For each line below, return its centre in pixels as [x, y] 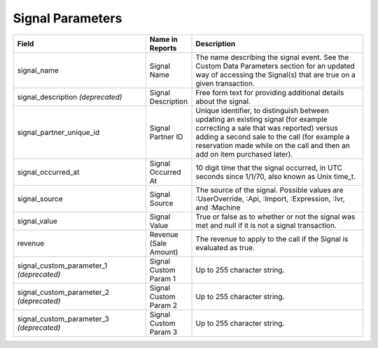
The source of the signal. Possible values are [269, 190]
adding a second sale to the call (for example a [273, 136]
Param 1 [163, 278]
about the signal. [223, 101]
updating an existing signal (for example [262, 119]
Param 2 [163, 305]
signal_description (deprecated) [70, 96]
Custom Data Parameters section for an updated [275, 66]
